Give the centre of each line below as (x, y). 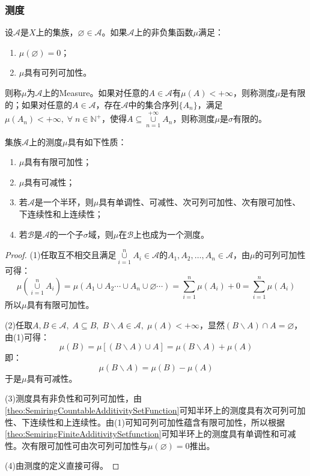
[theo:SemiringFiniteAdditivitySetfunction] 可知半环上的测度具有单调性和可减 (150, 434)
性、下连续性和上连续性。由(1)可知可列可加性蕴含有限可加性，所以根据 (145, 422)
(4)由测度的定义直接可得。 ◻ (62, 465)
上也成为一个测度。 (172, 234)
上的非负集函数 (164, 32)
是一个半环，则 (64, 202)
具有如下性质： (97, 141)
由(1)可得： (27, 336)
